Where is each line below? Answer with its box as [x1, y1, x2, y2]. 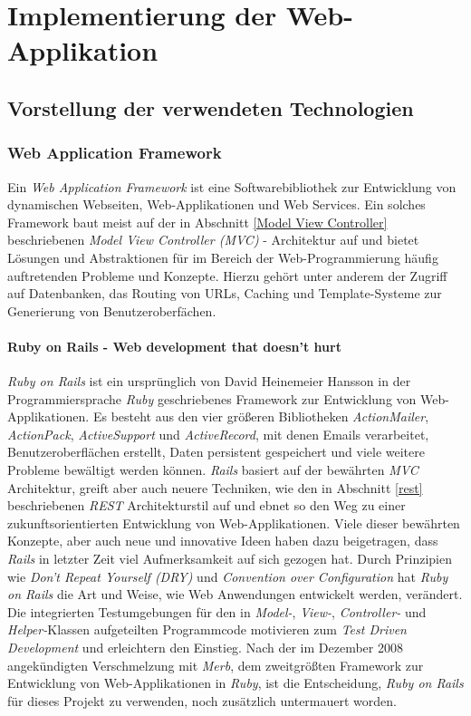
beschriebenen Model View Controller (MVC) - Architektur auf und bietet [7, 230, 419, 249]
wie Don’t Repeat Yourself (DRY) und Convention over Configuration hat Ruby [7, 566, 448, 585]
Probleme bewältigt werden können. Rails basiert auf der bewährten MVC [7, 460, 418, 479]
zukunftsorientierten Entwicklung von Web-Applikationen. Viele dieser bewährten [7, 513, 460, 532]
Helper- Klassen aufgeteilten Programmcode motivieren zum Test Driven [7, 620, 407, 639]
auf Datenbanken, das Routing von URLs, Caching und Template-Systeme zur [7, 284, 442, 303]
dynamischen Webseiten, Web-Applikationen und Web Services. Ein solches [7, 195, 426, 214]
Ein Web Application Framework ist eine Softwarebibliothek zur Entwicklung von [7, 177, 457, 196]
